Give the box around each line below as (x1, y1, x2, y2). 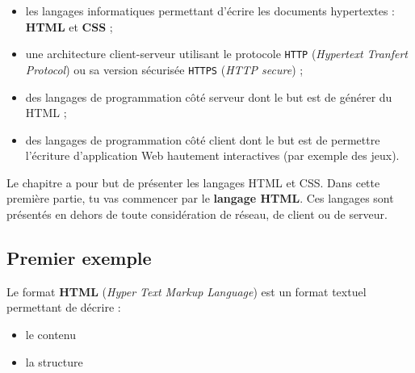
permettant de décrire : (6, 299, 121, 316)
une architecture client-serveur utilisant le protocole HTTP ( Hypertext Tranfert (25, 45, 409, 62)
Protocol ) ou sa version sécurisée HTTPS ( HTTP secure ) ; (25, 61, 304, 78)
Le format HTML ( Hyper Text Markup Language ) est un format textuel (6, 283, 367, 300)
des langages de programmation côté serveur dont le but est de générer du (25, 88, 392, 105)
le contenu (25, 326, 77, 343)
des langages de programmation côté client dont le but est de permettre (25, 131, 380, 148)
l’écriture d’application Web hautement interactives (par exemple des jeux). (25, 147, 400, 164)
